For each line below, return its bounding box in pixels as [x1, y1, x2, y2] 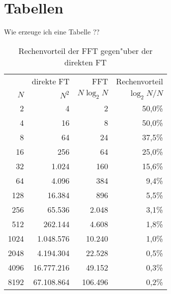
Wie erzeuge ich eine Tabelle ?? [4, 26, 100, 37]
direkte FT [32, 75, 70, 87]
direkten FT [64, 56, 107, 68]
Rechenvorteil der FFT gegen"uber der [18, 44, 153, 56]
